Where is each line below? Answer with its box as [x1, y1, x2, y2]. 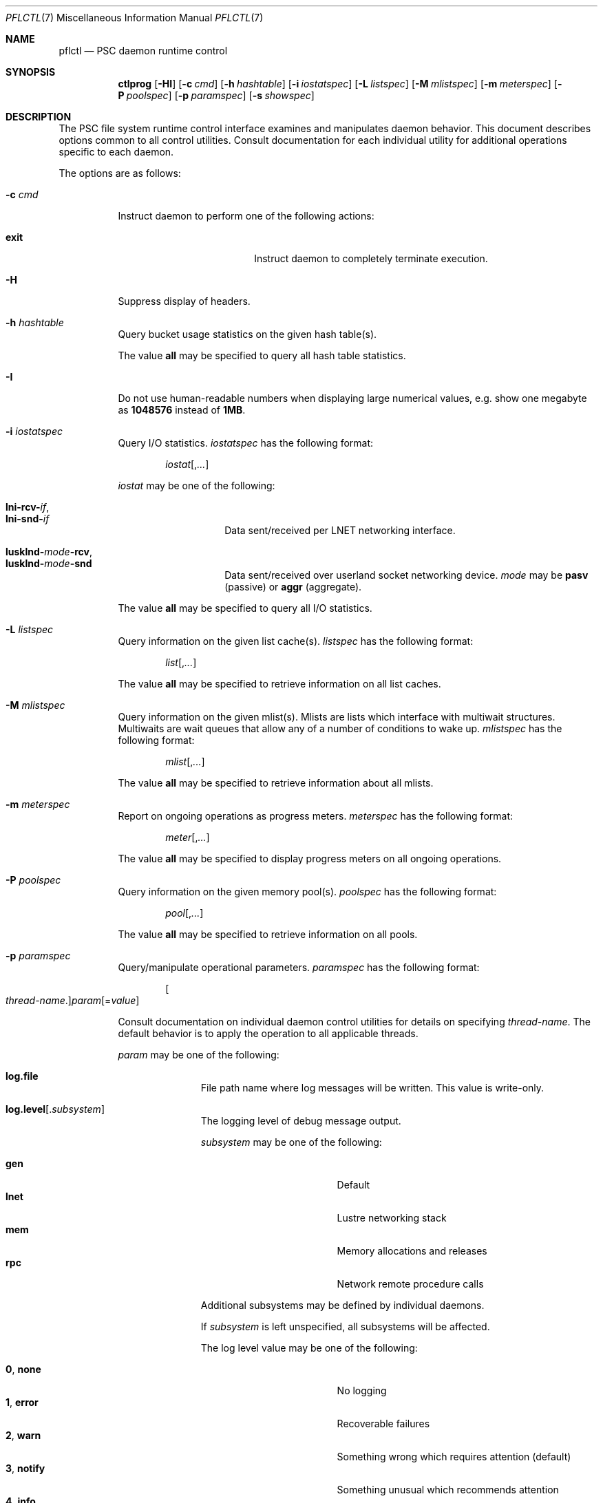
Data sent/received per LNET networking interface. [224, 524, 456, 536]
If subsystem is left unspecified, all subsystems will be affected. [200, 1321, 490, 1332]
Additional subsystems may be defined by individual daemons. [200, 1299, 485, 1311]
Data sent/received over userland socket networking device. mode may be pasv [224, 569, 589, 581]
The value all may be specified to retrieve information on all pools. [118, 928, 418, 940]
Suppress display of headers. [118, 295, 251, 307]
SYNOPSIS [6, 66, 56, 78]
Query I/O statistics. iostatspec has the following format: [118, 437, 374, 449]
